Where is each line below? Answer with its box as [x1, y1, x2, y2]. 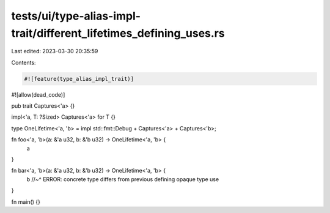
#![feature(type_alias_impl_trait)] [24, 75, 134, 82]
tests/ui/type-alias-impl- [11, 9, 141, 23]
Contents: [11, 59, 36, 66]
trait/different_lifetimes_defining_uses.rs [11, 26, 226, 40]
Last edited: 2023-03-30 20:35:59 [11, 48, 98, 55]
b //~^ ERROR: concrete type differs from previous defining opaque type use [26, 175, 219, 183]
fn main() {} [11, 198, 41, 205]
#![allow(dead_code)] [11, 91, 65, 98]
